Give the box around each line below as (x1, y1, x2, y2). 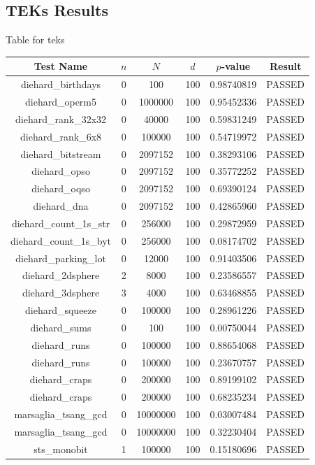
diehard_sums (30, 320, 91, 334)
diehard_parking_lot (15, 250, 106, 265)
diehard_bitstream (20, 146, 101, 161)
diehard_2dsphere (22, 268, 100, 282)
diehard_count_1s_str (11, 215, 110, 230)
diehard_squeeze (25, 303, 97, 317)
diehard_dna (33, 199, 89, 213)
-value (221, 59, 251, 73)
